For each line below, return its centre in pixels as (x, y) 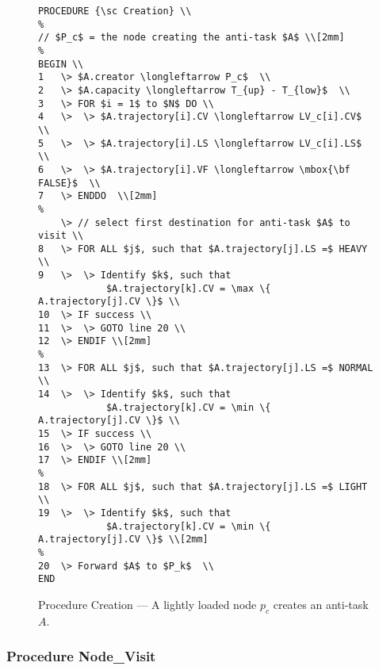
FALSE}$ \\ (69, 183)
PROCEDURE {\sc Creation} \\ (115, 11)
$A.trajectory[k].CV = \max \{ (188, 288)
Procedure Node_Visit (81, 656)
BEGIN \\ (61, 64)
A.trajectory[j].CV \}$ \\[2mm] (123, 540)
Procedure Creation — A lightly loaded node (147, 604)
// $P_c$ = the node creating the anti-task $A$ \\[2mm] (191, 38)
